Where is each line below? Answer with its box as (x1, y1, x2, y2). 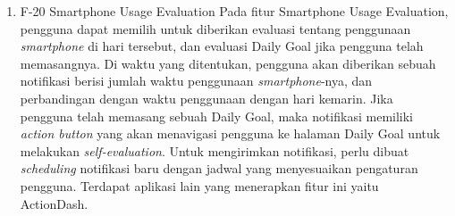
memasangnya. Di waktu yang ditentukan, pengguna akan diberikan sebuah (20, 54, 436, 72)
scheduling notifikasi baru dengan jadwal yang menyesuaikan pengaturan (20, 159, 418, 178)
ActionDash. (20, 194, 88, 212)
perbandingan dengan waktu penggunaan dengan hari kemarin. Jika (20, 88, 393, 107)
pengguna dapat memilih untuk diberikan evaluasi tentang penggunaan (20, 19, 411, 37)
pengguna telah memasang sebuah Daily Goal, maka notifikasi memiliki (20, 106, 414, 125)
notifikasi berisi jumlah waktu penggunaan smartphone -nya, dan (20, 71, 373, 90)
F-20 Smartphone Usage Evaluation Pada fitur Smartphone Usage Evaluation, (20, 2, 449, 20)
